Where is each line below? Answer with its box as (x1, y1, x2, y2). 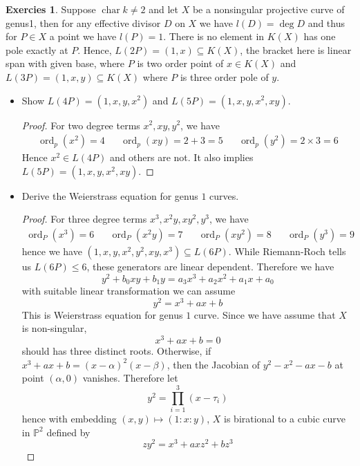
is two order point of (137, 56, 224, 71)
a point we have (49, 29, 117, 44)
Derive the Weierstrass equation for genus (21, 188, 198, 203)
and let (149, 2, 179, 16)
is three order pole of (180, 69, 269, 84)
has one (303, 29, 336, 44)
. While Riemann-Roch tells (228, 244, 346, 258)
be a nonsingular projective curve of (192, 2, 345, 16)
